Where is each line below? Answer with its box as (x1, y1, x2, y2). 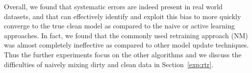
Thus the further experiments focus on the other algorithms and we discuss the (4, 49, 242, 59)
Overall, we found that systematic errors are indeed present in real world (4, 1, 223, 11)
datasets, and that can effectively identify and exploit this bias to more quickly (4, 11, 241, 21)
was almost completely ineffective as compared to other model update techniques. (4, 40, 249, 50)
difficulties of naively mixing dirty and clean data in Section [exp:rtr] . (4, 59, 214, 69)
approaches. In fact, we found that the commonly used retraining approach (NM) (4, 30, 248, 40)
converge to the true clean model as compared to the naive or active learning (4, 21, 235, 31)
